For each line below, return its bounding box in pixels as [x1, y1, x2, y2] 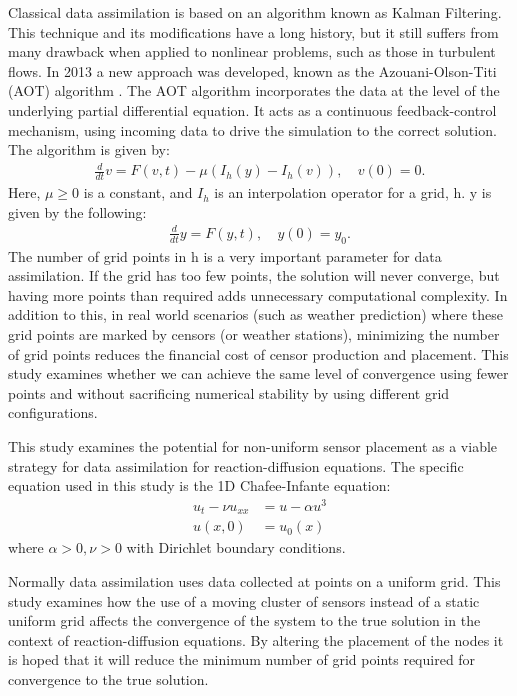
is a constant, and [83, 182, 193, 203]
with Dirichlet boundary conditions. [126, 537, 346, 558]
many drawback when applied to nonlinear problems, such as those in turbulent [8, 41, 496, 62]
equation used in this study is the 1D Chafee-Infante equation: [8, 475, 391, 496]
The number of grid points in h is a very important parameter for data [8, 245, 442, 266]
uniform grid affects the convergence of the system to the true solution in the [8, 610, 481, 631]
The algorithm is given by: [8, 139, 170, 160]
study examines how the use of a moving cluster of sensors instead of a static [8, 590, 480, 611]
